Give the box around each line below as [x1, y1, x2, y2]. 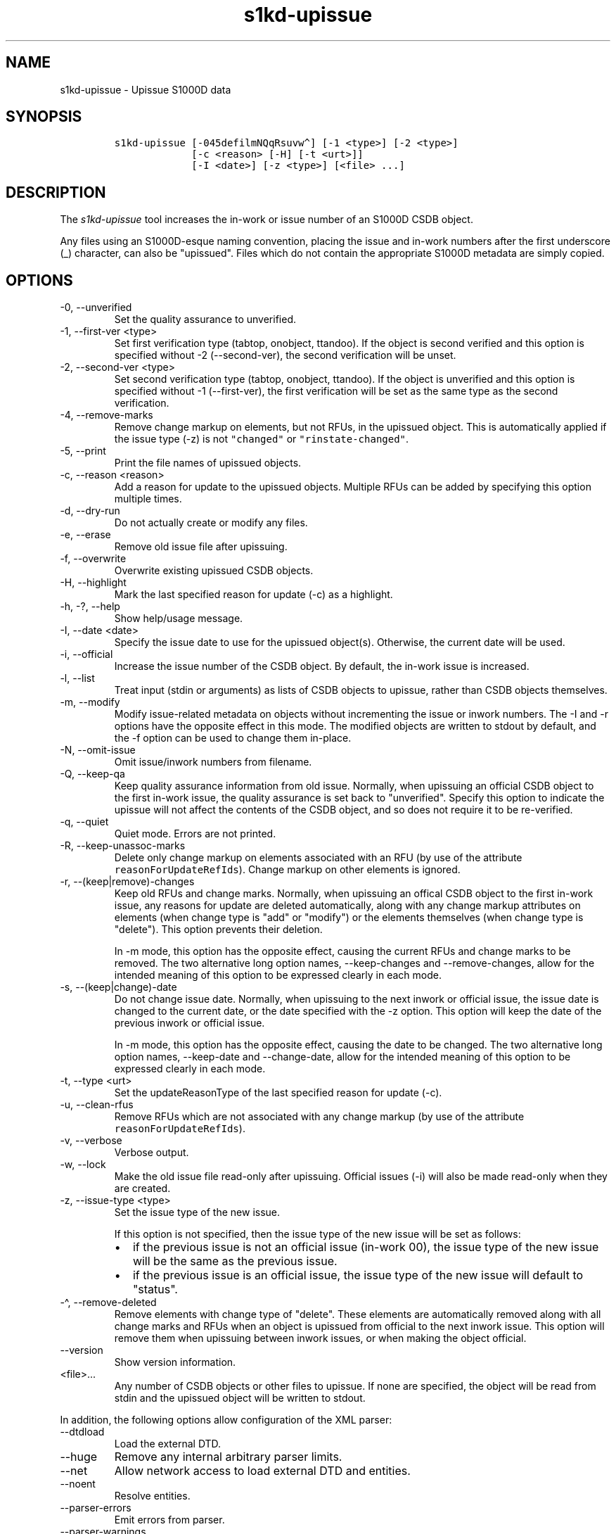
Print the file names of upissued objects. [114, 457, 302, 469]
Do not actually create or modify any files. [114, 516, 308, 529]
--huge [60, 1450, 98, 1464]
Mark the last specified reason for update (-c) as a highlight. [114, 588, 393, 601]
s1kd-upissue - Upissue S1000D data [60, 83, 231, 96]
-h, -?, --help [60, 600, 120, 613]
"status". [132, 1282, 178, 1297]
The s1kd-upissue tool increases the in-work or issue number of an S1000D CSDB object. [60, 213, 473, 226]
